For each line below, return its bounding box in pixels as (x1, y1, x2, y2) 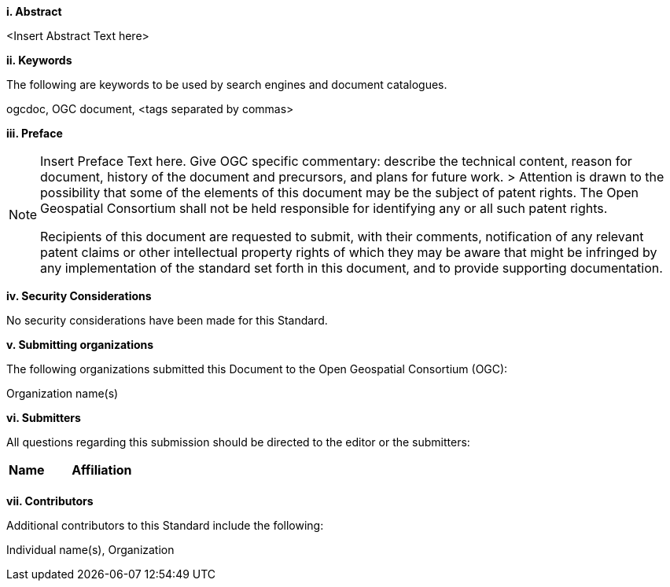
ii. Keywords (6, 53, 72, 67)
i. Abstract (6, 5, 62, 18)
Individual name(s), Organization (6, 543, 175, 556)
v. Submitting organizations (6, 338, 154, 351)
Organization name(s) (6, 387, 119, 400)
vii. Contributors (6, 494, 94, 508)
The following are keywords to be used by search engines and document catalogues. (6, 78, 447, 91)
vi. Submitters (6, 411, 81, 424)
